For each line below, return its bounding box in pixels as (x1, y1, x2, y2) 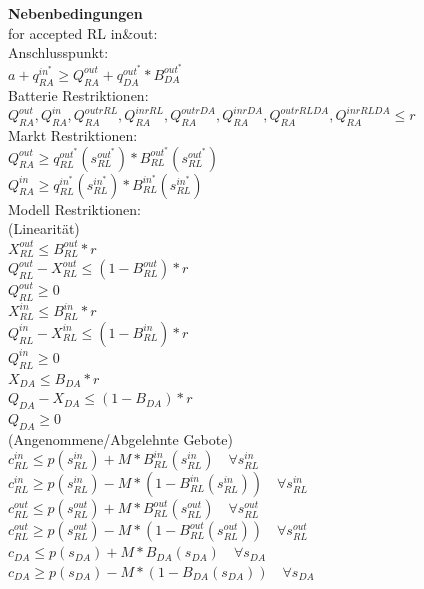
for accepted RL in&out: (8, 22, 158, 43)
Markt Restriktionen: (8, 125, 138, 146)
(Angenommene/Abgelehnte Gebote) (8, 428, 233, 449)
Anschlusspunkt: (8, 42, 109, 63)
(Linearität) (8, 218, 80, 239)
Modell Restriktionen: (8, 198, 141, 219)
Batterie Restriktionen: (8, 84, 149, 105)
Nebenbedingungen (8, 3, 143, 23)
